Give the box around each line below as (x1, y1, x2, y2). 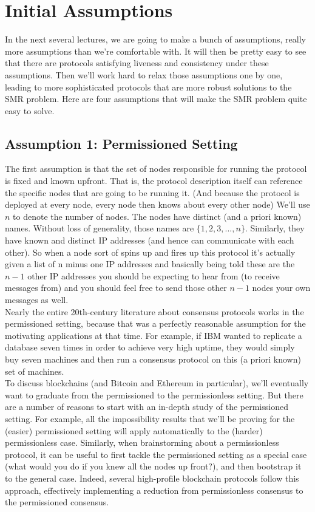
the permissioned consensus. (5, 496, 109, 508)
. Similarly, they (245, 222, 305, 234)
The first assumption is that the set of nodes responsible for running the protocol (5, 162, 307, 175)
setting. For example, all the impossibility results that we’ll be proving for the (5, 412, 295, 425)
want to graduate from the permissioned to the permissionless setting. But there (5, 388, 303, 401)
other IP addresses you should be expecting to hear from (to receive (27, 269, 280, 282)
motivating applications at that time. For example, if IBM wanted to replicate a (5, 329, 302, 341)
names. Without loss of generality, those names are (5, 222, 194, 234)
